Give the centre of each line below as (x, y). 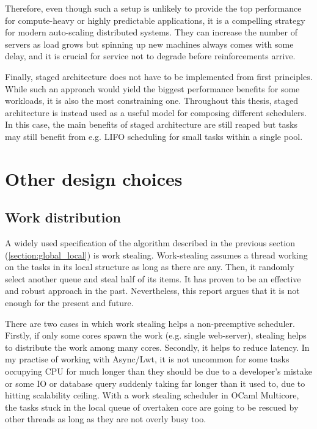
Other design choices (94, 178)
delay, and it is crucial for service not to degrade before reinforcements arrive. (150, 56)
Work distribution (63, 217)
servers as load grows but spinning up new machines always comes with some (149, 44)
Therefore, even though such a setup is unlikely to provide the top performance (153, 8)
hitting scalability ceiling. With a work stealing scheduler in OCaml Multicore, (152, 395)
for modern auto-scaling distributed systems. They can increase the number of (151, 32)
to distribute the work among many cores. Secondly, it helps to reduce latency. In (157, 347)
